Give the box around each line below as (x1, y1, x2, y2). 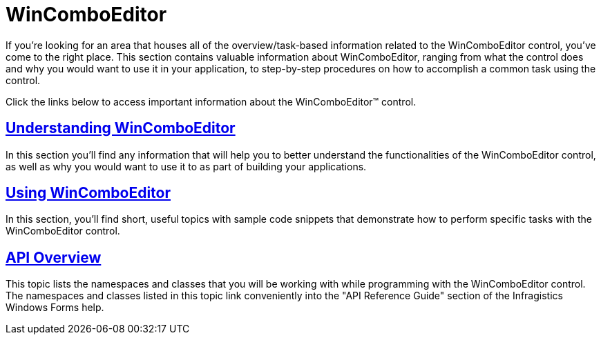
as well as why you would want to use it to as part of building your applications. (6, 160, 367, 172)
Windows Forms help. (6, 301, 104, 314)
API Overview (6, 248, 102, 266)
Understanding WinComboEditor (6, 119, 236, 137)
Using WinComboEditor (6, 184, 171, 202)
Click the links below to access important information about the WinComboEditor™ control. (6, 95, 417, 108)
